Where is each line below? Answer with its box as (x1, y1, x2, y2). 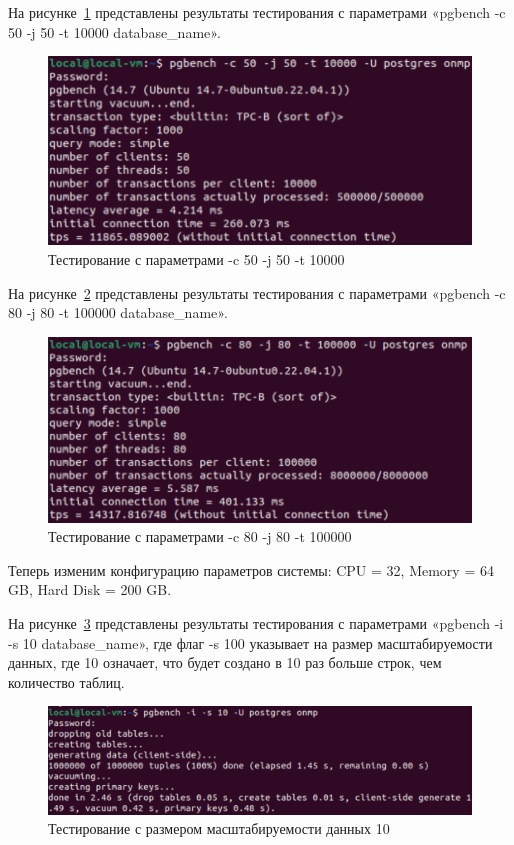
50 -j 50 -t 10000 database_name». (8, 21, 221, 42)
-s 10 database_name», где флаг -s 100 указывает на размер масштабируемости (8, 632, 493, 653)
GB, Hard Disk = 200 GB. (8, 579, 172, 600)
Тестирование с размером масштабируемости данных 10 (48, 818, 390, 839)
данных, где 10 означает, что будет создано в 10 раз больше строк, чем (8, 652, 442, 673)
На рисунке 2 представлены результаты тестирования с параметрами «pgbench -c (8, 282, 506, 303)
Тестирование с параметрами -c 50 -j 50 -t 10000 (48, 248, 345, 269)
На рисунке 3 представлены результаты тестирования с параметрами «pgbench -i (8, 613, 504, 633)
